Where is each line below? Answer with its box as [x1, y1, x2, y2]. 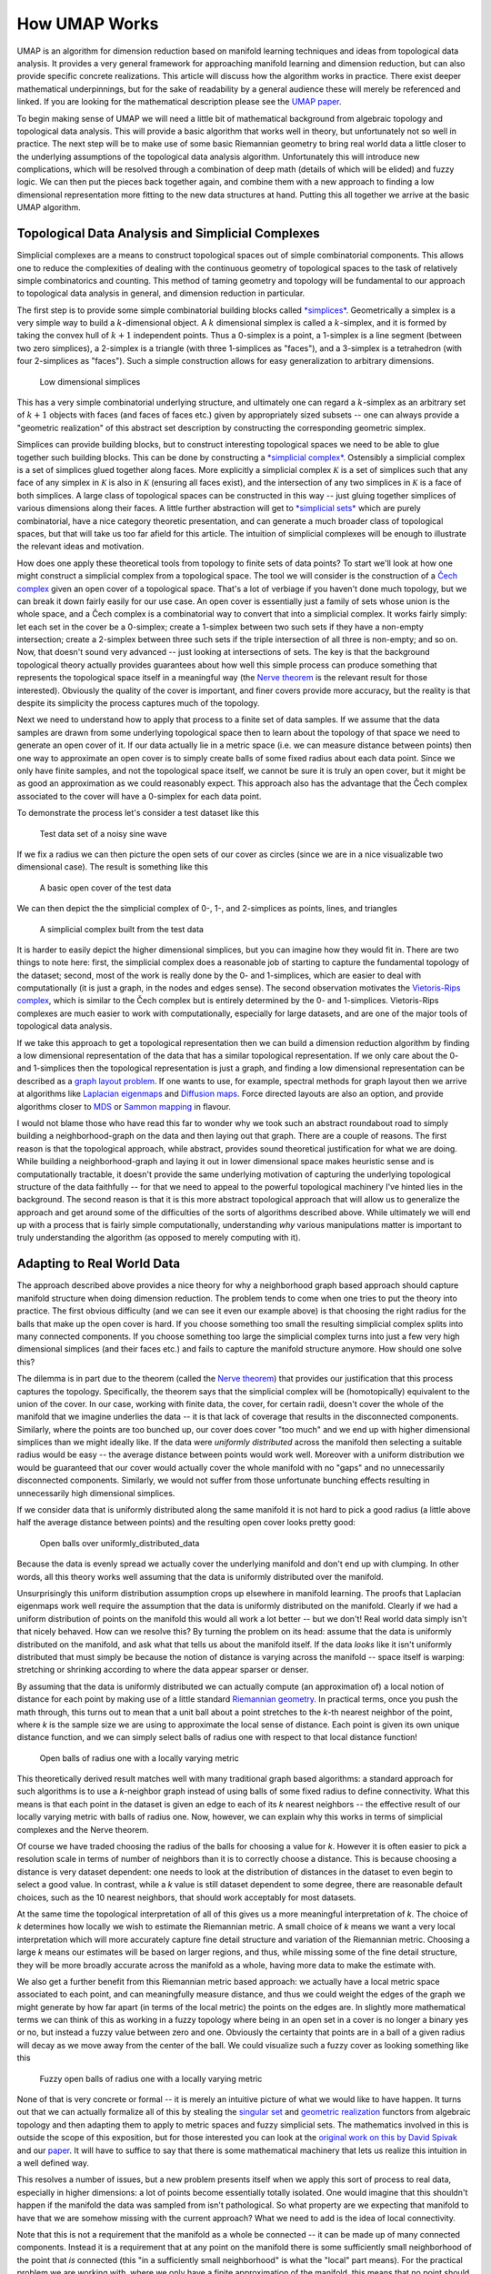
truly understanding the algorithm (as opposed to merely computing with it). [16, 1233, 301, 1243]
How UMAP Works [16, 14, 159, 34]
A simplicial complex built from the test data [39, 923, 205, 934]
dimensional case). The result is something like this [16, 861, 209, 872]
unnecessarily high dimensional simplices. [16, 1487, 175, 1498]
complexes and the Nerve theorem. [16, 1824, 149, 1835]
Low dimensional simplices [39, 376, 141, 387]
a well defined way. [16, 2158, 90, 2168]
